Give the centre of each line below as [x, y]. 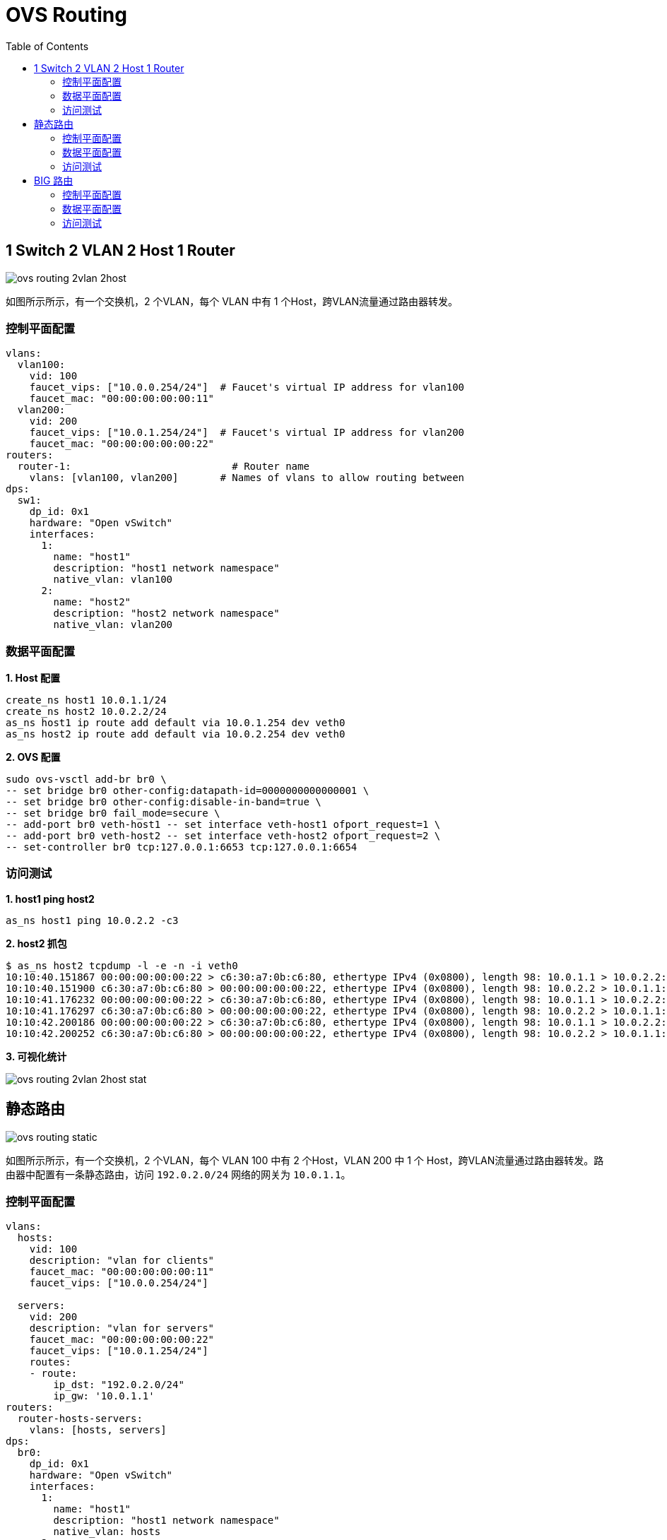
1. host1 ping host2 [50, 899]
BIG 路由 [54, 180]
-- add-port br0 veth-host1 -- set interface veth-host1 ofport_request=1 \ [223, 825]
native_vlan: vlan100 [113, 580]
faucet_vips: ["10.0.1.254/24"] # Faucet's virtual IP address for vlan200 [247, 433]
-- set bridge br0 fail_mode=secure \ [113, 813]
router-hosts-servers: [80, 1419]
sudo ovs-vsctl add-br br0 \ [86, 780]
